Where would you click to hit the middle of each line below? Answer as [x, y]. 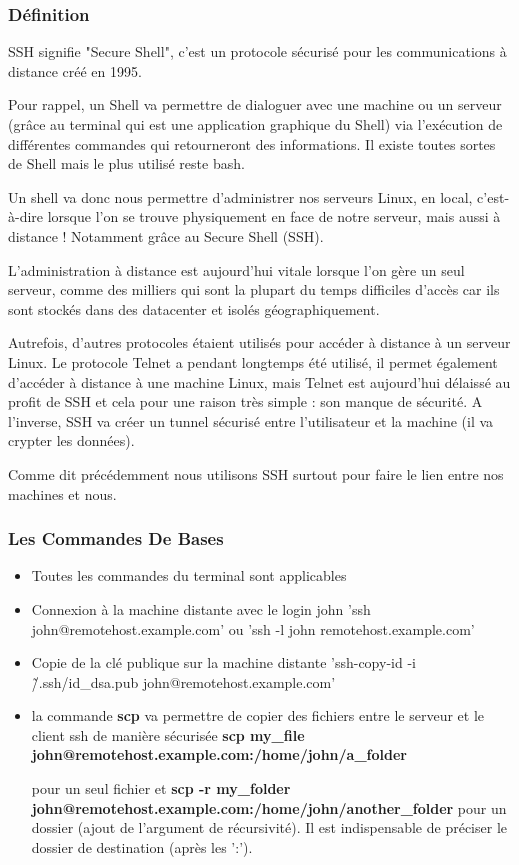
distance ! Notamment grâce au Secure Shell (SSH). [166, 235]
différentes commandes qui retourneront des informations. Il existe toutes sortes [252, 143]
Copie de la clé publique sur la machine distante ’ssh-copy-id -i [223, 662]
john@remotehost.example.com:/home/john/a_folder [219, 754]
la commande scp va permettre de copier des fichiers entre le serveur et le [258, 715]
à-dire [26, 216]
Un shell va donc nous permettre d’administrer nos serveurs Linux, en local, [240, 196]
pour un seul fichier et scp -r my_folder [161, 788]
